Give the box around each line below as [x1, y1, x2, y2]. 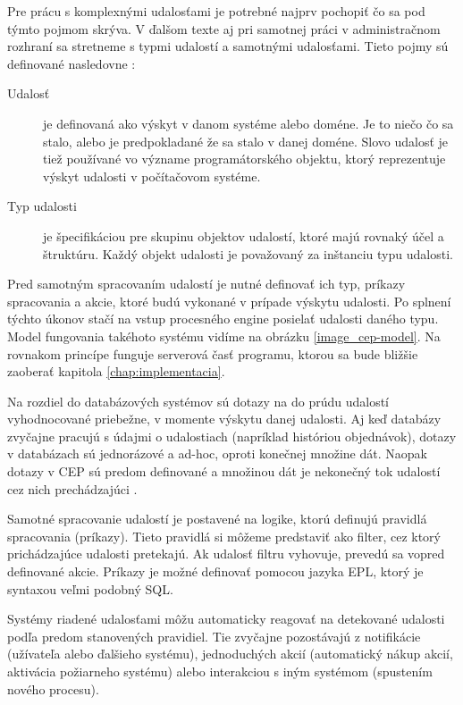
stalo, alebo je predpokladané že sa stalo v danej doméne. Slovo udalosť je [43, 131, 449, 150]
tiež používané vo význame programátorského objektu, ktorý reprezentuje [43, 149, 446, 168]
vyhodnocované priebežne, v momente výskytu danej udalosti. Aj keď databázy [7, 409, 442, 428]
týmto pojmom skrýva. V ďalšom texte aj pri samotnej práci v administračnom [7, 19, 441, 38]
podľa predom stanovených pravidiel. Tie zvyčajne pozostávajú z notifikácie [7, 626, 421, 645]
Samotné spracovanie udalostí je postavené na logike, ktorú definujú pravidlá [7, 509, 427, 528]
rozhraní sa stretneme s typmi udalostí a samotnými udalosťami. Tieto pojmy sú [7, 37, 449, 55]
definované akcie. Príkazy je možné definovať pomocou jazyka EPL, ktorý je [7, 562, 424, 581]
